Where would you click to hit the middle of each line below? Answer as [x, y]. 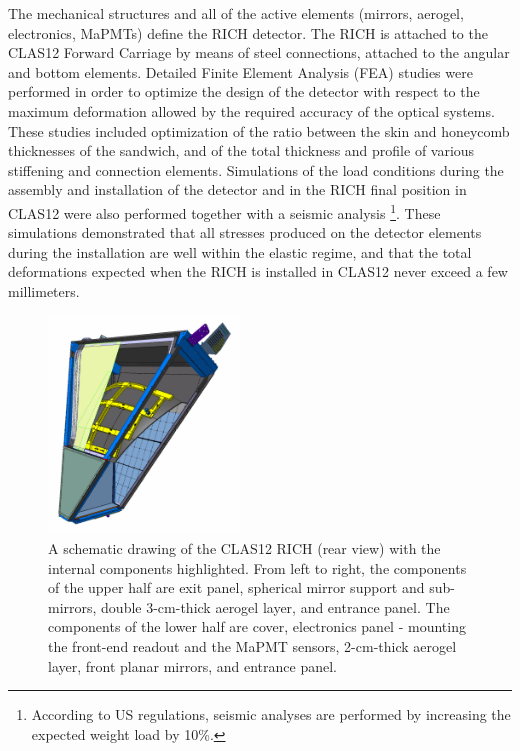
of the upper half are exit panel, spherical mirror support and [236, 587]
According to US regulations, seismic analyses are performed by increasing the [271, 714]
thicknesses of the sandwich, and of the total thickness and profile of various [241, 150]
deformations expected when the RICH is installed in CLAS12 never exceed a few [258, 271]
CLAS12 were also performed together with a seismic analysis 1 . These [224, 211]
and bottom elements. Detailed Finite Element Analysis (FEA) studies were [240, 71]
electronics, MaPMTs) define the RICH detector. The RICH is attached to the [248, 32]
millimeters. [44, 290]
